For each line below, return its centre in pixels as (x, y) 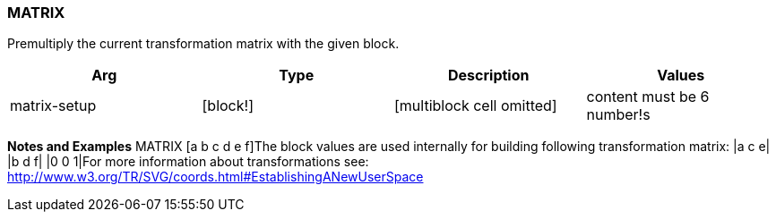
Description (489, 76)
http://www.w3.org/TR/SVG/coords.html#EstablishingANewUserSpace (216, 177)
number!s (618, 115)
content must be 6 (648, 97)
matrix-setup (53, 106)
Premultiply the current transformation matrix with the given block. (203, 44)
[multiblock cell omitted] (476, 106)
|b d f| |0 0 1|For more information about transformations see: (188, 162)
